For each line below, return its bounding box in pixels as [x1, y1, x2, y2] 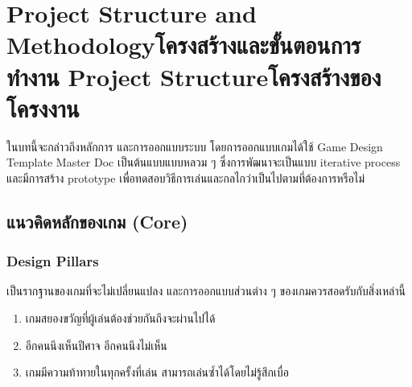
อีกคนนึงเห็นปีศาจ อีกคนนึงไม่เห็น [25, 336, 167, 353]
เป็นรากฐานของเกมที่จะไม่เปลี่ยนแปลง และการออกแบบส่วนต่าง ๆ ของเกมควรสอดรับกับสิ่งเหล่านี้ [6, 282, 406, 299]
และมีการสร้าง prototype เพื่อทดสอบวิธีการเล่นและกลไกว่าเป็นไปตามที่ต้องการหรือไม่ [6, 169, 365, 186]
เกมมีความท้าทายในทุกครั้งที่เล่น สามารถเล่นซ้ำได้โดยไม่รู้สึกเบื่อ [25, 364, 289, 381]
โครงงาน [6, 91, 80, 124]
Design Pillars [6, 251, 99, 271]
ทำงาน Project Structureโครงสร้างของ [6, 60, 381, 93]
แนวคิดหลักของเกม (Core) [6, 208, 188, 233]
